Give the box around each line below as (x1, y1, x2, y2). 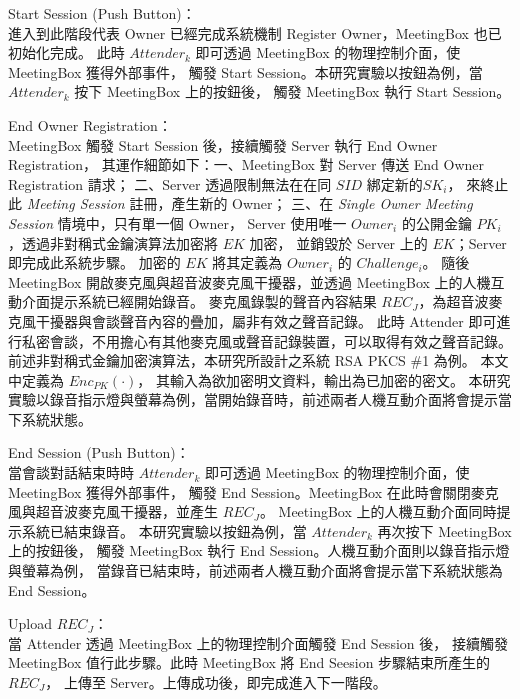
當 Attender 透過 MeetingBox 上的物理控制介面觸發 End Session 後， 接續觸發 (8, 632, 508, 653)
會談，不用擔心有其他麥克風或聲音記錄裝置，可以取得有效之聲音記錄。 (49, 330, 512, 351)
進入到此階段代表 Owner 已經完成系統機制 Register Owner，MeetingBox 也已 (8, 22, 502, 43)
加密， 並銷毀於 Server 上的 (249, 232, 428, 253)
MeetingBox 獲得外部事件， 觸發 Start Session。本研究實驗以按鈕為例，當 (8, 61, 483, 82)
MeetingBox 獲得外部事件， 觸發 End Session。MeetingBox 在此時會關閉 (8, 481, 471, 502)
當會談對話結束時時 (8, 462, 134, 483)
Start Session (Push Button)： (8, 3, 196, 23)
